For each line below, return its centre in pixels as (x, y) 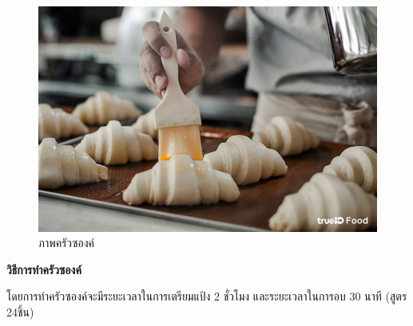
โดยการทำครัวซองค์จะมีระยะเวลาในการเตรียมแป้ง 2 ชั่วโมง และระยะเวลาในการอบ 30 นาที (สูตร (207, 296)
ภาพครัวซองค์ (66, 243)
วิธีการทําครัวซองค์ (44, 269)
